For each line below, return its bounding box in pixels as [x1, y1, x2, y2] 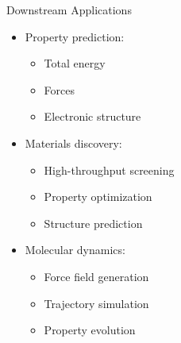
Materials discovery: [25, 134, 122, 151]
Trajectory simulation [44, 295, 149, 311]
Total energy [44, 55, 106, 71]
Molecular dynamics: [25, 241, 125, 258]
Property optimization [44, 188, 152, 205]
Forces [44, 81, 75, 98]
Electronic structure [44, 108, 141, 125]
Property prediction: [25, 28, 125, 44]
